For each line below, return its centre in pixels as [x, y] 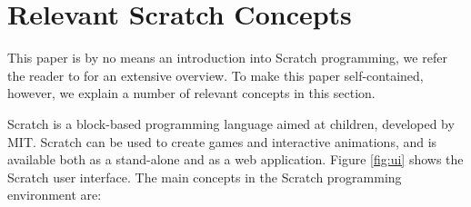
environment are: [55, 195]
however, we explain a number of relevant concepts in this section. [191, 93]
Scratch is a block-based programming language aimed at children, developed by [231, 123]
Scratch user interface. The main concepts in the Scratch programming [205, 177]
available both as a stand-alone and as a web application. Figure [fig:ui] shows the [235, 159]
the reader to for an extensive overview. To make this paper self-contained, [215, 75]
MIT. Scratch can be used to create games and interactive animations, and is [222, 141]
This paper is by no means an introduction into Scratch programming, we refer [227, 58]
